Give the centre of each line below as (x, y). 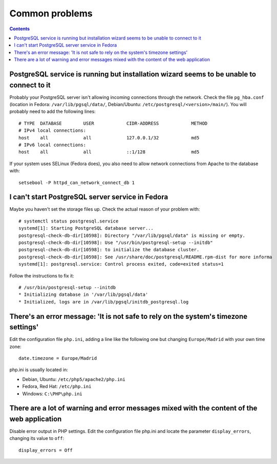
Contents (20, 29)
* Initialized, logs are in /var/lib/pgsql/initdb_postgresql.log (104, 302)
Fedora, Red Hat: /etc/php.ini (57, 387)
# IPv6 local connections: (52, 145)
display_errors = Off (46, 450)
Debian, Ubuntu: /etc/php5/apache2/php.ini (74, 379)
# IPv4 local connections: (52, 130)
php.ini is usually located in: (39, 370)
